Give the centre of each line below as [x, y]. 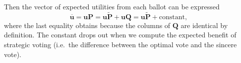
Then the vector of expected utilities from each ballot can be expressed [112, 6]
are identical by [204, 25]
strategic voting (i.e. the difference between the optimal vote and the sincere [120, 44]
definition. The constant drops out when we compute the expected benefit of [120, 35]
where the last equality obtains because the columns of [87, 25]
